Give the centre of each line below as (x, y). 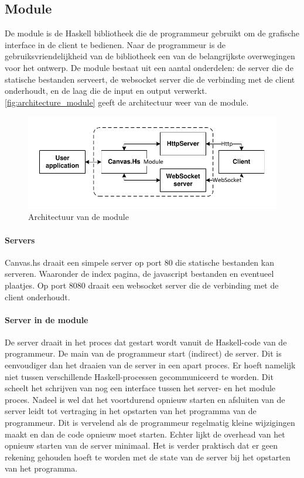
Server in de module (47, 319)
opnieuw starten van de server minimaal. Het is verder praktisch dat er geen (141, 445)
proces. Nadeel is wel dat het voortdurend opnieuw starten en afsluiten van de (145, 399)
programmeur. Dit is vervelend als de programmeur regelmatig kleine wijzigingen (150, 423)
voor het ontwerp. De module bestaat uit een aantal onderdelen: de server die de (149, 67)
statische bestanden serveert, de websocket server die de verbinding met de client (150, 79)
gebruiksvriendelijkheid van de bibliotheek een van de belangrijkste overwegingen (150, 56)
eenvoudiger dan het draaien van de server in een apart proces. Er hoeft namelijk (150, 365)
